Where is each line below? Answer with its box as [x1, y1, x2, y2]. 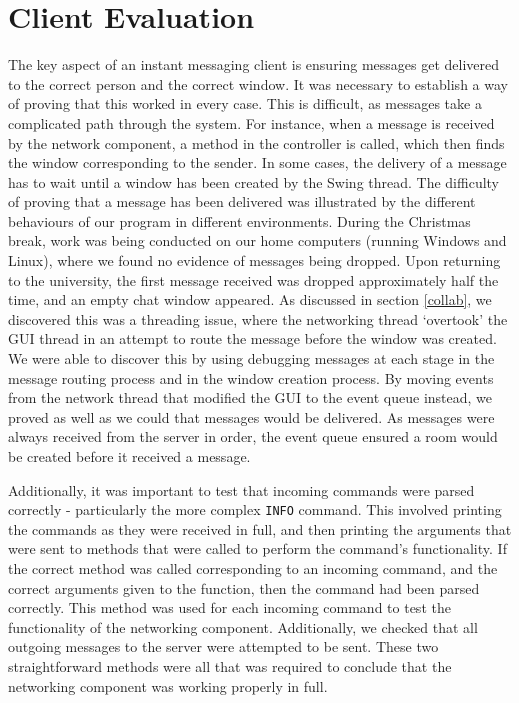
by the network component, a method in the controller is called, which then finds [8, 132, 505, 153]
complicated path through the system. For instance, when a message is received [8, 112, 495, 133]
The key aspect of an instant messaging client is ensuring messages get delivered [8, 54, 500, 75]
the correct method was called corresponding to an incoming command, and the [8, 558, 498, 579]
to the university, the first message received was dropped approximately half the [8, 269, 499, 290]
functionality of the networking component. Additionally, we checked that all [8, 616, 478, 637]
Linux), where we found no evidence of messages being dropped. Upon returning [8, 250, 501, 271]
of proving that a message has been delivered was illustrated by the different [8, 191, 476, 212]
